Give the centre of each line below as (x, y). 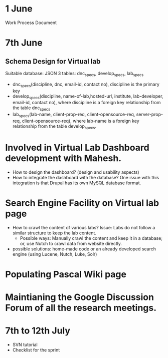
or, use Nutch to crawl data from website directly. (71, 243)
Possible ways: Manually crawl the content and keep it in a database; (91, 238)
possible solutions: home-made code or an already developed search (84, 249)
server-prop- (149, 114)
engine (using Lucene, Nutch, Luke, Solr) (55, 254)
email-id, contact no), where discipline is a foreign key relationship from (87, 103)
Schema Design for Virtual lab (53, 61)
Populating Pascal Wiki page (66, 274)
